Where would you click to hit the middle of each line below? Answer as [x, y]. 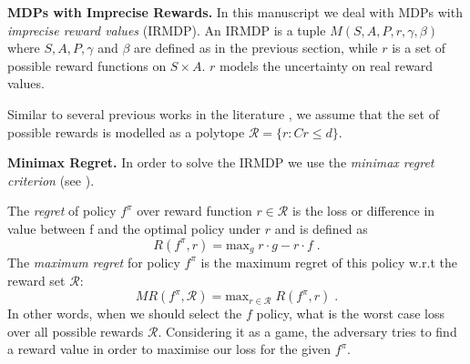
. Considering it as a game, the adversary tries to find [307, 331]
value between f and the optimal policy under [134, 228]
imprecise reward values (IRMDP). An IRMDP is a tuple [167, 30]
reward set [36, 280]
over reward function [194, 211]
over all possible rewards [76, 331]
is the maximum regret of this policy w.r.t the [329, 262]
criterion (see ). [51, 180]
